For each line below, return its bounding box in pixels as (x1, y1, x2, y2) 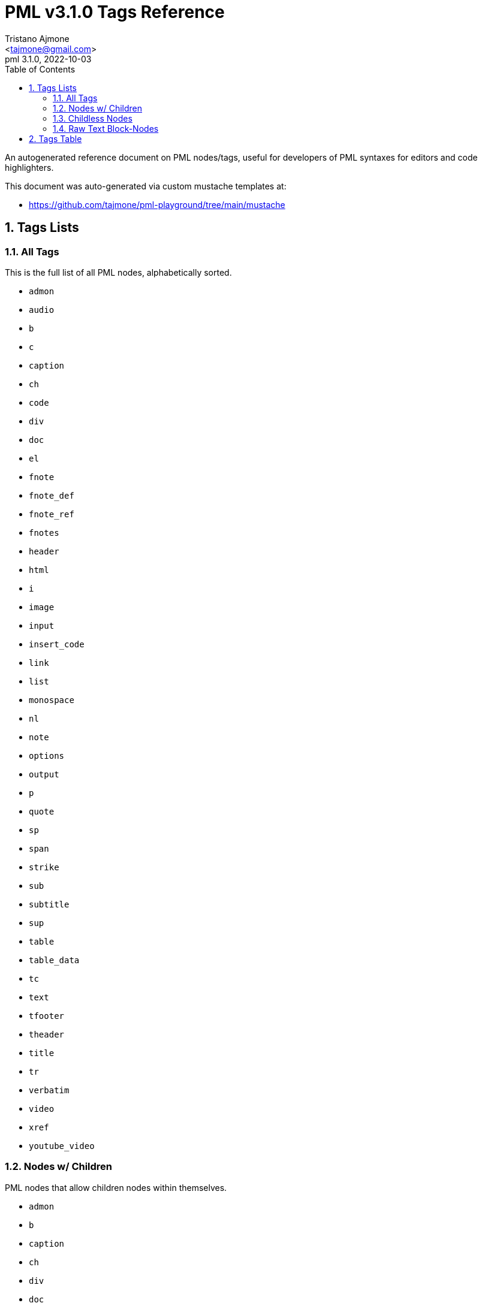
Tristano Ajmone (5, 33, 70, 44)
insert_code (29, 639, 85, 649)
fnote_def (29, 490, 74, 500)
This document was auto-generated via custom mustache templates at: (5, 180, 287, 191)
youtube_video (29, 1141, 95, 1151)
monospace (29, 695, 74, 705)
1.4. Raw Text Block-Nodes (53, 123, 159, 134)
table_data (29, 955, 80, 965)
